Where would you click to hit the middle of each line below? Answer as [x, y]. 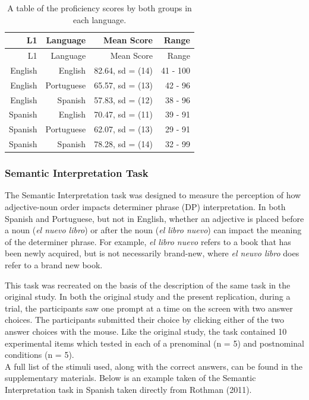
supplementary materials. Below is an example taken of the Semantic [130, 378]
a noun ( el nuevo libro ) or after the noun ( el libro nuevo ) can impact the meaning [153, 230]
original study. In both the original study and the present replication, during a [148, 296]
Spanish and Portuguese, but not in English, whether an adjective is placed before [154, 218]
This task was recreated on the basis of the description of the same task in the [148, 285]
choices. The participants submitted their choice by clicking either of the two [145, 320]
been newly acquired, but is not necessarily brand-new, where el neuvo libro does [152, 253]
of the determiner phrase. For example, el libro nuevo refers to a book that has [148, 241]
